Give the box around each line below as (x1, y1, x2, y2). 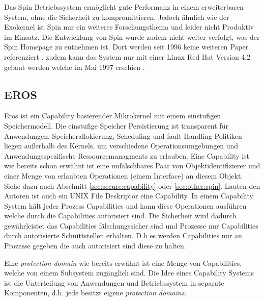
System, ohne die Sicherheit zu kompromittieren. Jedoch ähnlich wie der (4, 11, 229, 22)
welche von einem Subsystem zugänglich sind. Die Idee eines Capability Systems (4, 267, 254, 278)
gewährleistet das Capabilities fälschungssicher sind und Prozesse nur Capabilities (4, 220, 258, 231)
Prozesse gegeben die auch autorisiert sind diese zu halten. (4, 240, 186, 251)
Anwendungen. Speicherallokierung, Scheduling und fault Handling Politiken (4, 130, 242, 141)
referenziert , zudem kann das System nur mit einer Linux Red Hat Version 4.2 (4, 51, 251, 62)
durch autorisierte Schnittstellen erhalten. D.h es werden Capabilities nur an (4, 230, 242, 241)
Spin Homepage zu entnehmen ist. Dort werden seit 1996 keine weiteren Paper (4, 41, 249, 52)
